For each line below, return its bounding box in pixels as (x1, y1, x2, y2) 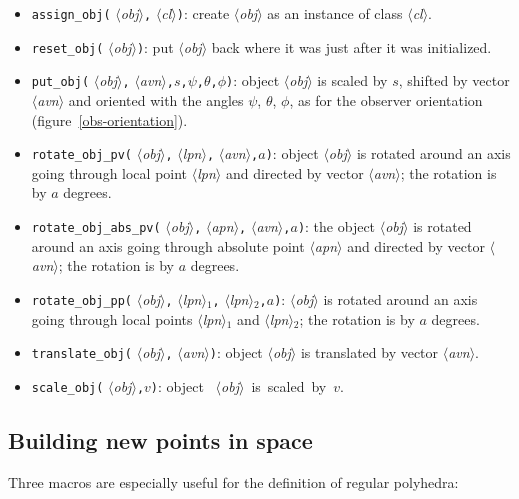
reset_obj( (31, 41, 104, 56)
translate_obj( (31, 347, 133, 362)
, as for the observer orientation (289, 89, 483, 110)
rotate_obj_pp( (31, 293, 133, 308)
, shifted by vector (398, 70, 510, 91)
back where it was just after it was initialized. (211, 36, 492, 57)
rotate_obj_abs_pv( (31, 221, 161, 235)
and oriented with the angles (68, 89, 244, 110)
